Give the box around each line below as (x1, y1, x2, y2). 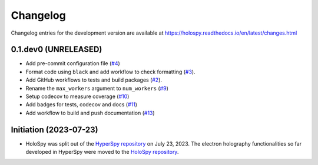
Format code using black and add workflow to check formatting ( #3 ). (25, 68, 196, 75)
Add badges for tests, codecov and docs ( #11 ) (25, 101, 138, 108)
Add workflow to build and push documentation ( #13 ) (25, 109, 155, 116)
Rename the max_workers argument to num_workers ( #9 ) (25, 85, 169, 92)
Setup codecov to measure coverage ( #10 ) (25, 93, 130, 100)
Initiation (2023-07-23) (11, 124, 98, 134)
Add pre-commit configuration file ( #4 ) (25, 60, 120, 67)
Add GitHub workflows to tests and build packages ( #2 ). (25, 76, 162, 83)
